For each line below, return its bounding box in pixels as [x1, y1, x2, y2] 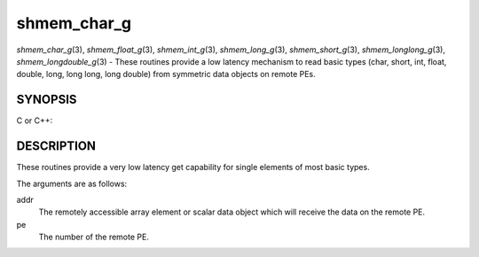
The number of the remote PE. [38, 231, 150, 243]
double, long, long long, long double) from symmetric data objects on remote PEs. [16, 69, 317, 80]
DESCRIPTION [16, 138, 97, 154]
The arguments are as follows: [16, 178, 128, 189]
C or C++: [16, 115, 53, 126]
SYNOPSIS [16, 92, 77, 107]
